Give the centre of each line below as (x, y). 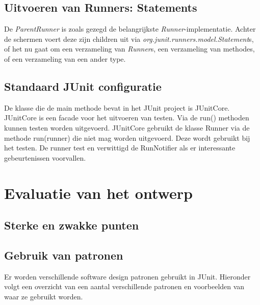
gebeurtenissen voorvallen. (45, 157)
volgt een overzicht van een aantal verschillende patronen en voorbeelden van (124, 286)
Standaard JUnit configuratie (83, 86)
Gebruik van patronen (64, 255)
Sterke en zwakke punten (72, 225)
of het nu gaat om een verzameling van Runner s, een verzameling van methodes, (129, 49)
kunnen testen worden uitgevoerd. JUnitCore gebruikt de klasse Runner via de (127, 127)
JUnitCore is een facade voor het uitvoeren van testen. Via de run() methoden (127, 118)
